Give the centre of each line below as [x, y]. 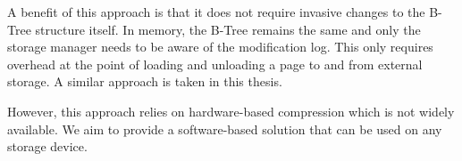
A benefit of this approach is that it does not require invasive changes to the [216, 12]
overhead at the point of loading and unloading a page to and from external [215, 64]
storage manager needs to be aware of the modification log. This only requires [220, 47]
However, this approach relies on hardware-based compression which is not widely [231, 111]
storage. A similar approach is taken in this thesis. [145, 81]
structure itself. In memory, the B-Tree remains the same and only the [228, 29]
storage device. [47, 146]
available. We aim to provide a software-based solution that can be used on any [225, 129]
